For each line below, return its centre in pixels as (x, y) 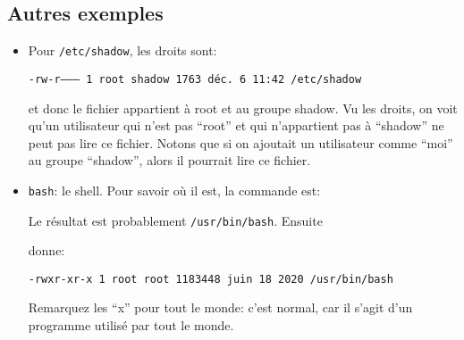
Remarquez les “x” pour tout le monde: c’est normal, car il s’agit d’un (220, 307)
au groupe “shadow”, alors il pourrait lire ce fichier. (169, 160)
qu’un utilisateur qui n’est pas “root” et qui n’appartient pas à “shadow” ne (236, 125)
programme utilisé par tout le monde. (131, 325)
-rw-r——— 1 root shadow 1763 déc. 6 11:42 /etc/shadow (195, 79)
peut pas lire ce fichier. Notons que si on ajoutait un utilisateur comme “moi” (240, 142)
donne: (46, 250)
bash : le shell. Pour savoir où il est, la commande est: (174, 190)
